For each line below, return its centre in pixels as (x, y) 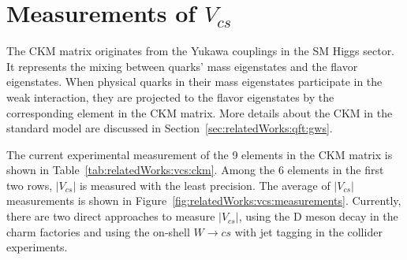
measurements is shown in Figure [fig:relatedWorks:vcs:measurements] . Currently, (204, 201)
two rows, (30, 185)
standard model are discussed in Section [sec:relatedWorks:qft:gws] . (170, 128)
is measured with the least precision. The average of (205, 185)
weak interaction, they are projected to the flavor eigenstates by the (170, 97)
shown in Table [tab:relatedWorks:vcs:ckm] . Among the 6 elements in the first (195, 170)
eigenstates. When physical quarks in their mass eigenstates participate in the (194, 82)
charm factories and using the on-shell (98, 231)
